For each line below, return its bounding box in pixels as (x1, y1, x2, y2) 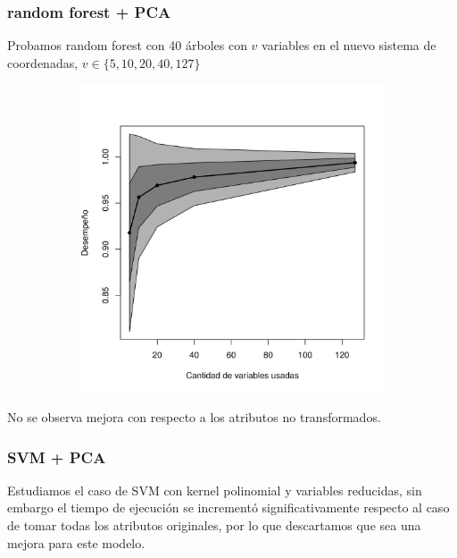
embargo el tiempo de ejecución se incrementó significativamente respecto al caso (7, 498, 450, 517)
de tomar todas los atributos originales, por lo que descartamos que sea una (7, 516, 421, 534)
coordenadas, (7, 53, 79, 72)
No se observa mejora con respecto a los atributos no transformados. (7, 408, 381, 426)
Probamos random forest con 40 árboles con (7, 36, 247, 55)
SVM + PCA (7, 445, 106, 468)
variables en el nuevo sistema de (262, 36, 436, 55)
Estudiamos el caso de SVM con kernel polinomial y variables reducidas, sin (7, 480, 422, 499)
